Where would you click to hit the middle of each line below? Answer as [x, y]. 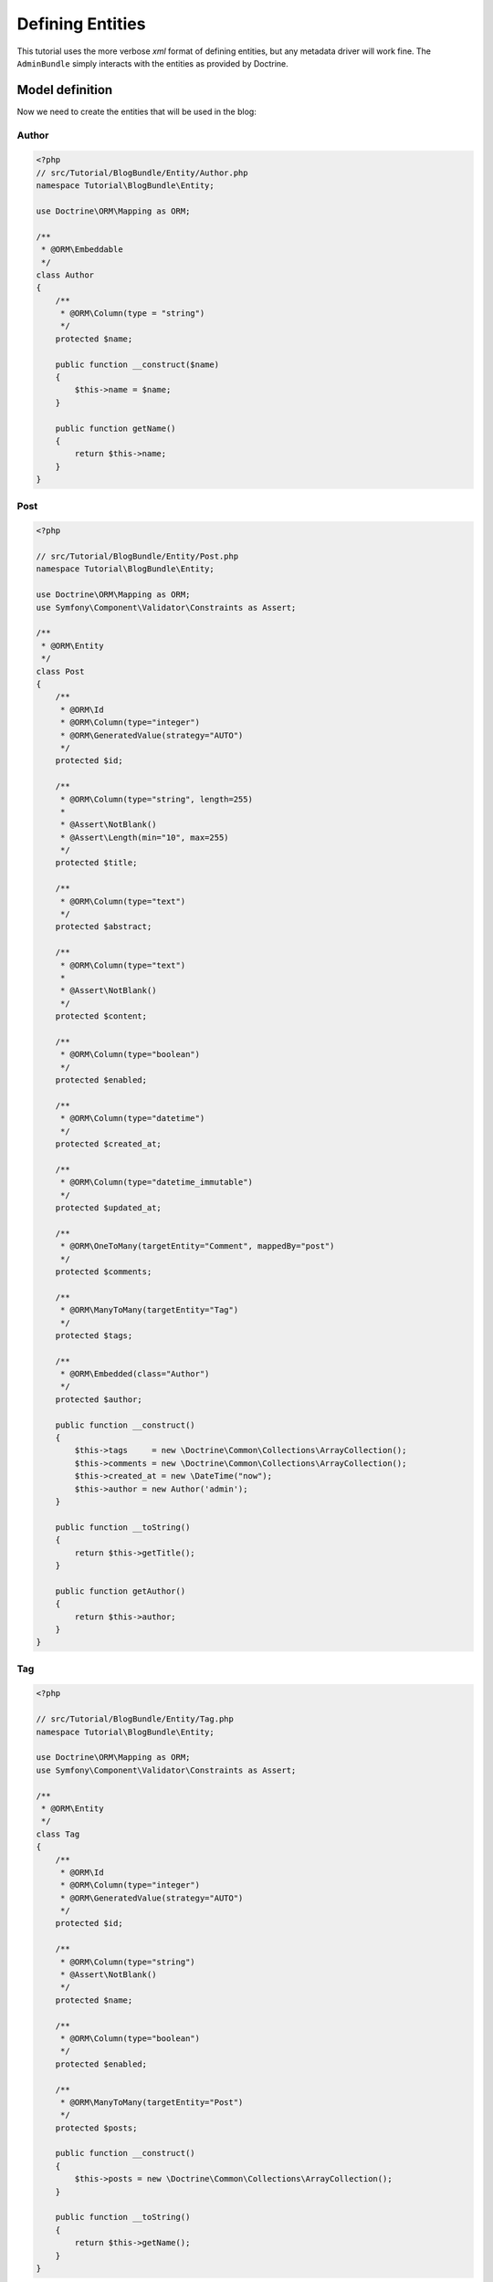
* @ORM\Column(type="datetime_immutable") [156, 1183]
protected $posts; [96, 2128]
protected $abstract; [104, 927]
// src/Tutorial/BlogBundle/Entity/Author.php [142, 173]
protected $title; [96, 863]
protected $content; [101, 1016]
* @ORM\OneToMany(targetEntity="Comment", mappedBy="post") [197, 1246]
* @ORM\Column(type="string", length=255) [156, 799]
